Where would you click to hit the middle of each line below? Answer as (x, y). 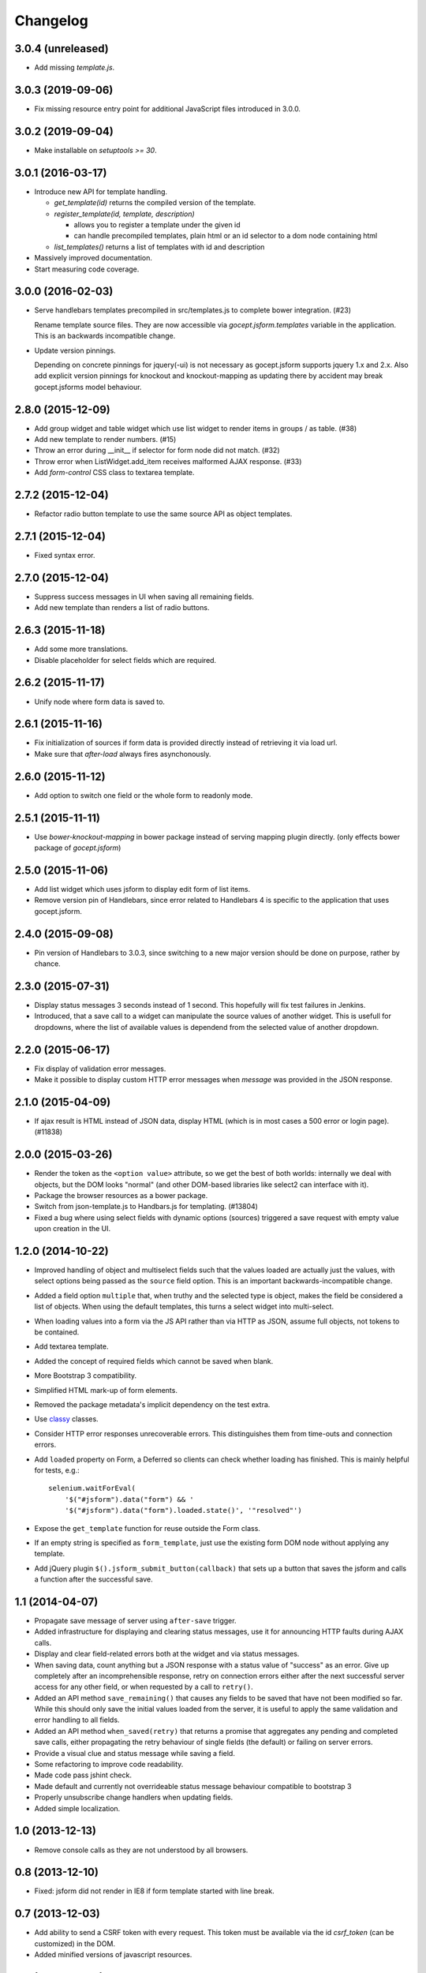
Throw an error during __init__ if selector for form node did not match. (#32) (157, 451)
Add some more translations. (81, 649)
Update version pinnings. (75, 350)
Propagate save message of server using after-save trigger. (135, 1620)
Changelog (51, 21)
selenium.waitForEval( (92, 1488)
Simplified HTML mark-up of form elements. (106, 1390)
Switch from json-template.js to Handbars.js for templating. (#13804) (146, 1207)
